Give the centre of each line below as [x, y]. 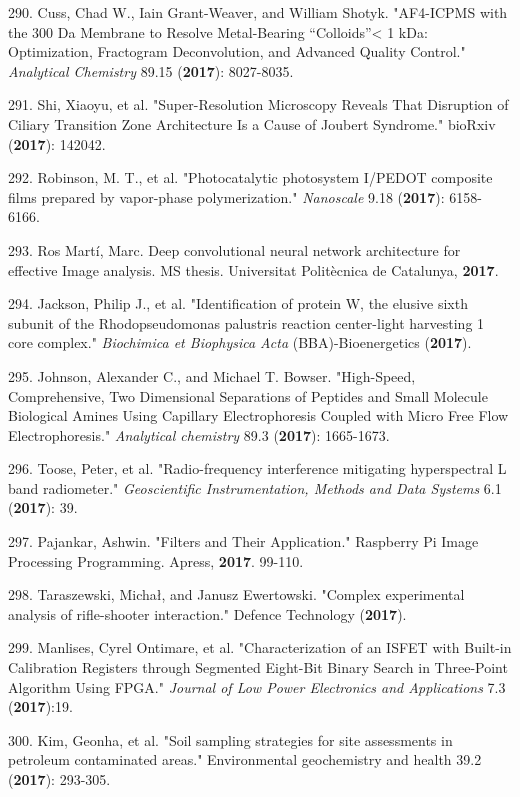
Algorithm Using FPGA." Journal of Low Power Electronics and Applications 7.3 [257, 686]
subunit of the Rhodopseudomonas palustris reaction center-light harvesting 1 [246, 322]
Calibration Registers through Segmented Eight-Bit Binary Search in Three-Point [258, 667]
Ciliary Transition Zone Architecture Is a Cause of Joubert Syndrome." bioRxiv [252, 123]
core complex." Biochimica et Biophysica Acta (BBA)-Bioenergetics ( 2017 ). [240, 342]
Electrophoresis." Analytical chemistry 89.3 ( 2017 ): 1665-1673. [199, 434]
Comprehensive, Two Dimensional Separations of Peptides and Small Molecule [248, 395]
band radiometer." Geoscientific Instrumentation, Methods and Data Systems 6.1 [255, 487]
